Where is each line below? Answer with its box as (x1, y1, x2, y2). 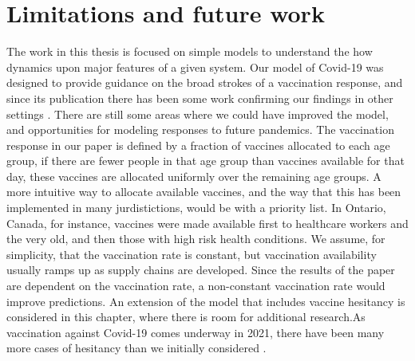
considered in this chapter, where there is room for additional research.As (6, 308, 366, 325)
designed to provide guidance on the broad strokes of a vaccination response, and (6, 74, 403, 91)
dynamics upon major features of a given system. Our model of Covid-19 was (6, 58, 384, 75)
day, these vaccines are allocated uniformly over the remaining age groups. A (6, 167, 381, 184)
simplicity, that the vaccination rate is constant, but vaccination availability (6, 245, 377, 262)
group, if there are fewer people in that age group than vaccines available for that (6, 152, 405, 169)
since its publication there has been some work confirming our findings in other (6, 89, 393, 106)
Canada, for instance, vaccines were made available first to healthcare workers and (6, 214, 409, 231)
